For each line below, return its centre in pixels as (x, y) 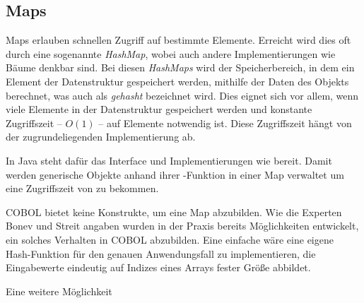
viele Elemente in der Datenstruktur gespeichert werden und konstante (159, 109)
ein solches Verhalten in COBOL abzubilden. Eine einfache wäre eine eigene (170, 239)
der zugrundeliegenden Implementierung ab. (101, 137)
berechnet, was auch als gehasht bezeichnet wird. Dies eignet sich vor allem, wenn (182, 95)
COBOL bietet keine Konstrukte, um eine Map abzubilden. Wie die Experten (174, 212)
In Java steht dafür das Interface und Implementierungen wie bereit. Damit (169, 160)
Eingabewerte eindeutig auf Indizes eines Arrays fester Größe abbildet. (158, 267)
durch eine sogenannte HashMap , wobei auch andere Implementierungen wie (171, 53)
